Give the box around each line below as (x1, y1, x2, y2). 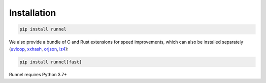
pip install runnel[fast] (19, 59, 82, 65)
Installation (9, 7, 56, 18)
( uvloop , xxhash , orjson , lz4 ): (9, 46, 68, 52)
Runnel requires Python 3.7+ (9, 72, 67, 78)
